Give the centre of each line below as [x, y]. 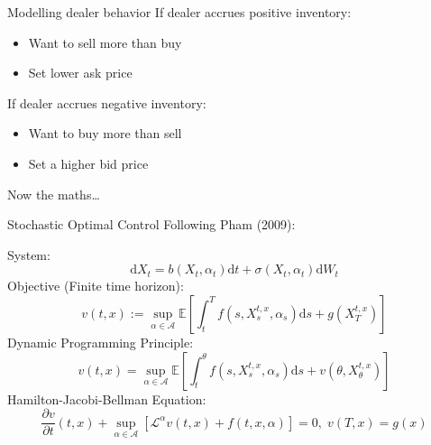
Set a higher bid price [88, 163]
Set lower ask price [80, 73]
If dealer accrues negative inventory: [107, 102]
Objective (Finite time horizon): [96, 286]
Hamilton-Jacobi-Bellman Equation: [107, 399]
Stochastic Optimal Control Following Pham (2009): [151, 224]
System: [29, 254]
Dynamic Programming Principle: [101, 342]
